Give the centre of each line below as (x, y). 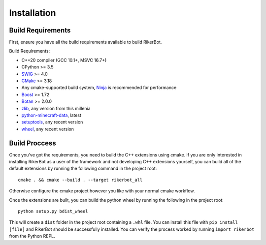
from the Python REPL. (32, 236)
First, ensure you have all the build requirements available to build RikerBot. (85, 42)
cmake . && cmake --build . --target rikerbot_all (80, 180)
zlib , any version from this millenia (56, 108)
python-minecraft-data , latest (51, 115)
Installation (33, 13)
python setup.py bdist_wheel (53, 211)
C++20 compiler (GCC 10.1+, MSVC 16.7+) (64, 60)
